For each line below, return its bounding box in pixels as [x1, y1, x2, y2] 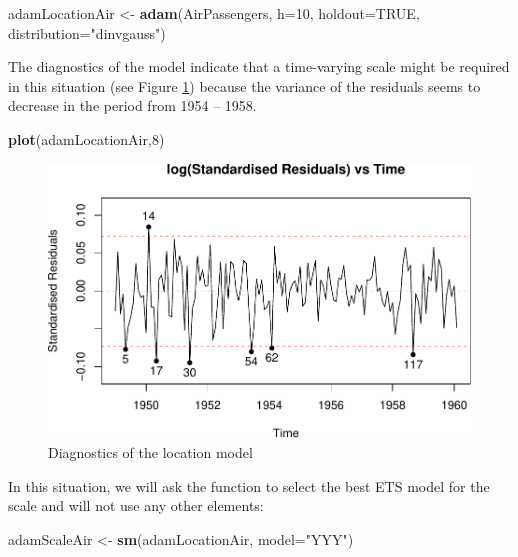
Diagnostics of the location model [48, 442, 253, 463]
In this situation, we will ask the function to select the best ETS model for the [8, 475, 490, 496]
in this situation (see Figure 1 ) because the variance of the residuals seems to [8, 75, 481, 96]
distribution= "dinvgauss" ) [8, 22, 166, 43]
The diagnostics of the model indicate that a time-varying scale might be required [8, 56, 510, 77]
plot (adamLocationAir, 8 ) [8, 128, 165, 149]
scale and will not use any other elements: [8, 495, 264, 516]
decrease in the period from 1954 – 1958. [8, 95, 257, 116]
